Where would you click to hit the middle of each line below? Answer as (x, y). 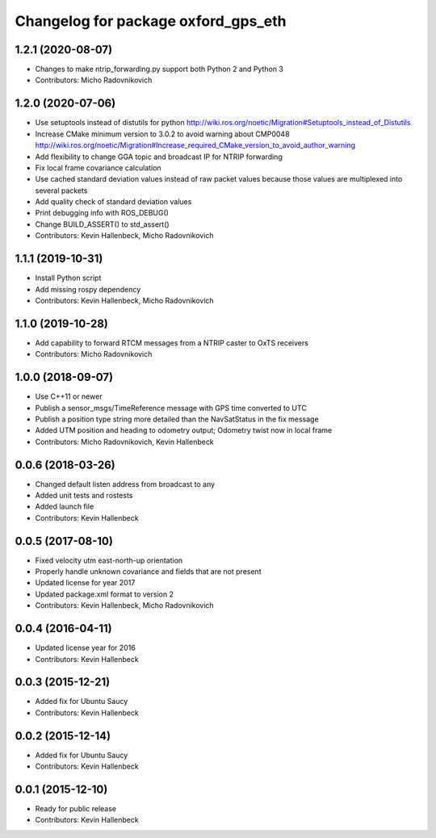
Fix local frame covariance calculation (98, 168)
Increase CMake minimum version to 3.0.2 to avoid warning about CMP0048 (162, 134)
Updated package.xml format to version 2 (104, 594)
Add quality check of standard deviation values (113, 202)
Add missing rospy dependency (88, 289)
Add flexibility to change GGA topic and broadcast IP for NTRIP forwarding (159, 157)
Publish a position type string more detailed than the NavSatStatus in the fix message (177, 419)
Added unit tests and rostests (84, 496)
